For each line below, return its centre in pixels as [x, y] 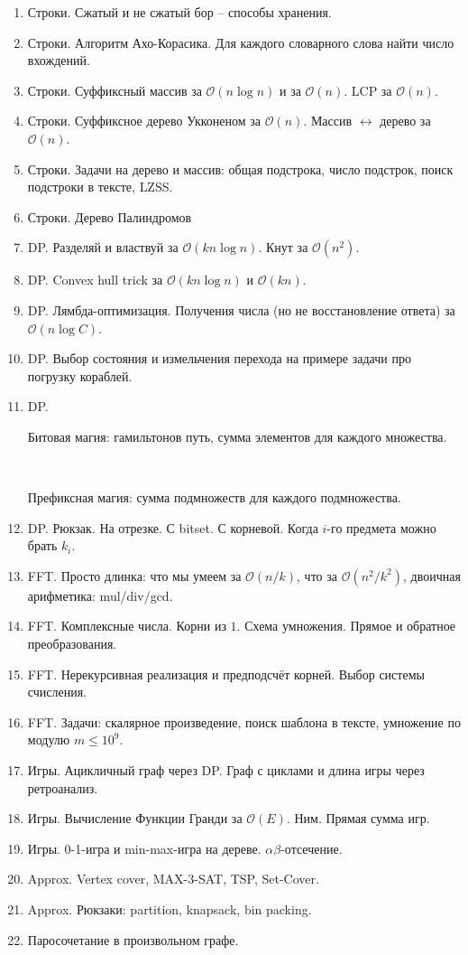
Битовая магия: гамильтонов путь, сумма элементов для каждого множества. [237, 436]
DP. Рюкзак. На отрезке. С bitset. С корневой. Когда [173, 527]
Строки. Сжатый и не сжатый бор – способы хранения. [179, 12]
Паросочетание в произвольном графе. [133, 939]
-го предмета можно [381, 527]
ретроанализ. [63, 787]
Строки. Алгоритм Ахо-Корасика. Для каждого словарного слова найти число [241, 42]
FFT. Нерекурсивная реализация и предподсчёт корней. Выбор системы [226, 674]
